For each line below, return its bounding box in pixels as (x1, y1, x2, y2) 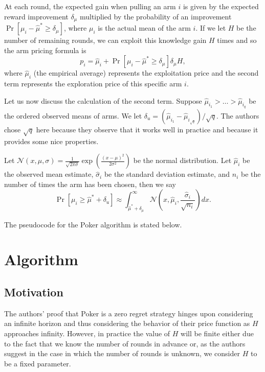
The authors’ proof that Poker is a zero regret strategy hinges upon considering (4, 308, 253, 318)
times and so (217, 35, 257, 45)
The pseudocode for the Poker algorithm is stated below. (4, 219, 182, 229)
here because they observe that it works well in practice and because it (36, 124, 258, 134)
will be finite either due (181, 328, 254, 338)
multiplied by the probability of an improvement (79, 11, 232, 21)
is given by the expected (183, 1, 259, 11)
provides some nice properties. (4, 135, 99, 146)
